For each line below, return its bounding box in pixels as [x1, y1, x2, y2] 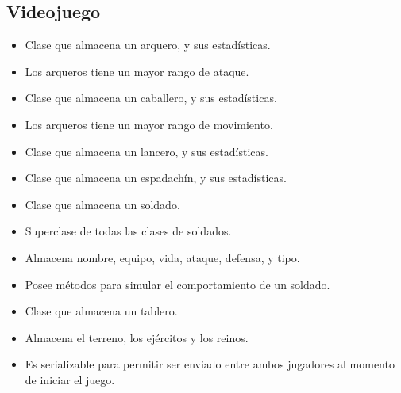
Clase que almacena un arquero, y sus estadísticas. [25, 36, 271, 53]
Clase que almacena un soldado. [25, 196, 180, 212]
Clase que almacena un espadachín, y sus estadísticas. [25, 170, 287, 186]
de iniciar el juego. [25, 371, 115, 387]
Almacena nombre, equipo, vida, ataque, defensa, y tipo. [25, 249, 300, 265]
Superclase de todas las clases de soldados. [25, 223, 232, 239]
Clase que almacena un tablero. [25, 303, 178, 319]
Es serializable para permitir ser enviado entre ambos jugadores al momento [25, 356, 395, 372]
